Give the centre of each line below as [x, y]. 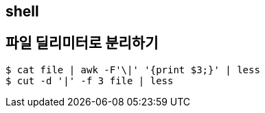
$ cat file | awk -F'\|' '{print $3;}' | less [133, 70]
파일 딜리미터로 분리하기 [82, 43]
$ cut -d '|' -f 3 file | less [90, 80]
